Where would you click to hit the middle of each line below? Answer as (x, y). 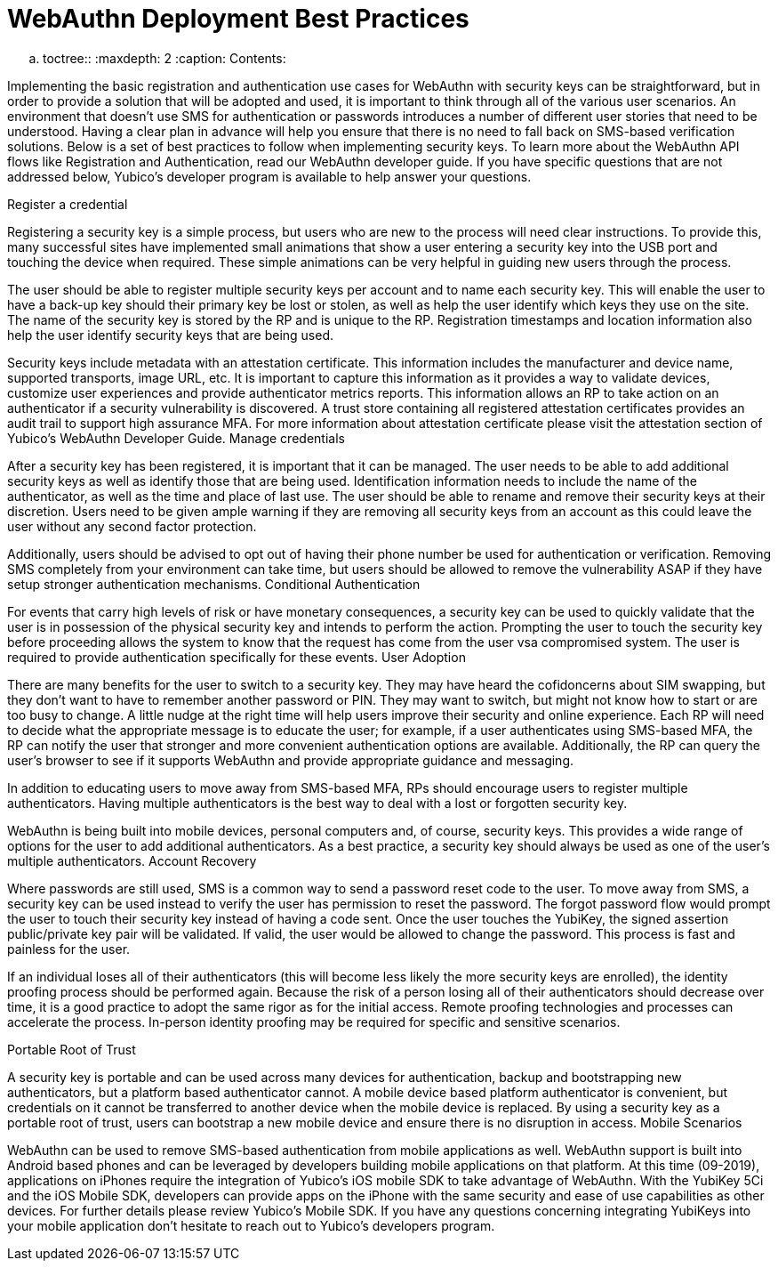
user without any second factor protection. (132, 526)
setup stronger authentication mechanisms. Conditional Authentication (214, 584)
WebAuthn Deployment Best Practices (238, 19)
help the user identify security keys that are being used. (171, 335)
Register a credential (68, 204)
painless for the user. (69, 949)
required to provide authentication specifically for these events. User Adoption (237, 657)
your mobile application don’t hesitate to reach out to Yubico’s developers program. (251, 1225)
